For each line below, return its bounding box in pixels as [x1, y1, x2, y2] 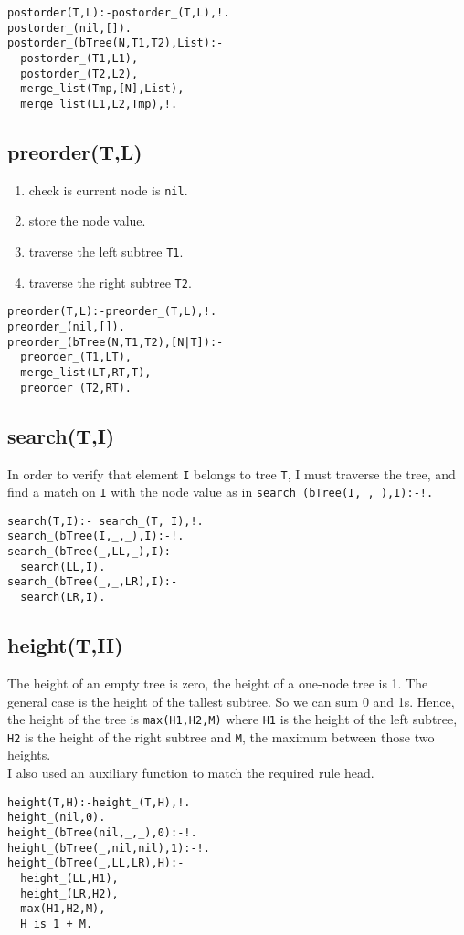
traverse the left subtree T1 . [28, 242, 184, 261]
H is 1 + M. [20, 917, 93, 930]
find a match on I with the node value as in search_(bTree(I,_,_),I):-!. [7, 482, 434, 501]
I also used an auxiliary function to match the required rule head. [7, 763, 374, 783]
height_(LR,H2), [20, 887, 119, 900]
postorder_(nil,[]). [7, 21, 132, 35]
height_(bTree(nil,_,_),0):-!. [7, 825, 197, 839]
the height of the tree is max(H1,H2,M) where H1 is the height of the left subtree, [7, 709, 458, 729]
